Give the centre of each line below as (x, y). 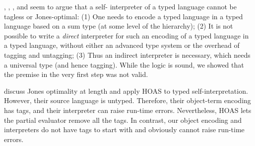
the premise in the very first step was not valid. (76, 74)
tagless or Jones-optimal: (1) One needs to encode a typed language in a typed (124, 16)
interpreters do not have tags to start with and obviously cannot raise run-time (124, 129)
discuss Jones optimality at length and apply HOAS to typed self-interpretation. (126, 91)
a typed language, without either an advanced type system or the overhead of (122, 45)
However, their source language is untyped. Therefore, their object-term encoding (127, 100)
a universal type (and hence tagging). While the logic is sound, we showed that (124, 64)
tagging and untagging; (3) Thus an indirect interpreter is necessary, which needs (127, 55)
